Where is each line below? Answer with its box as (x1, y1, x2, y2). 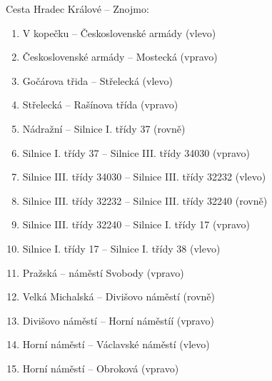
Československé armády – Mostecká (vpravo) (22, 49, 218, 64)
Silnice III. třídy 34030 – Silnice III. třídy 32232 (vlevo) (22, 169, 266, 184)
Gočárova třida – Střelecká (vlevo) (22, 73, 173, 88)
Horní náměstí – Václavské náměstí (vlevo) (22, 337, 210, 352)
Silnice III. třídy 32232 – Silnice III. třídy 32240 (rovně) (22, 193, 268, 208)
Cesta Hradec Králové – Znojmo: (6, 1, 149, 16)
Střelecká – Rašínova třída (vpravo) (22, 97, 178, 112)
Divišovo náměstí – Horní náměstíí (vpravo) (22, 313, 214, 327)
